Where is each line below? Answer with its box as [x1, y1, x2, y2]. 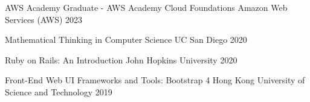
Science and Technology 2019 [5, 85, 112, 98]
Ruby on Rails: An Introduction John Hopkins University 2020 [5, 53, 237, 66]
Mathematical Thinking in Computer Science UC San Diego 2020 [5, 33, 247, 46]
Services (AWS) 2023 [5, 13, 83, 25]
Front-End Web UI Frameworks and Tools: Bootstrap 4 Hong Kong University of [5, 74, 305, 86]
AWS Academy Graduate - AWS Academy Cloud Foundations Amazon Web [5, 1, 288, 13]
